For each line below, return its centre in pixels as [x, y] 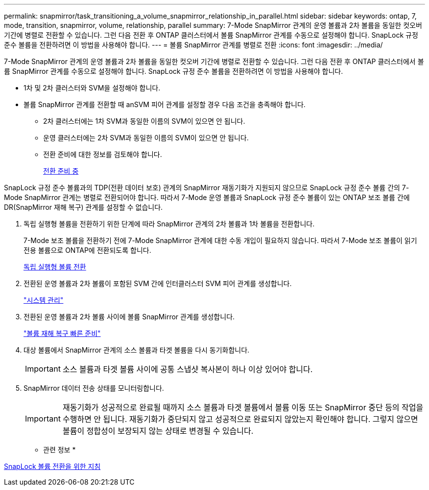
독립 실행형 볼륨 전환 [55, 267]
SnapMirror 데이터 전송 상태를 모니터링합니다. [94, 388]
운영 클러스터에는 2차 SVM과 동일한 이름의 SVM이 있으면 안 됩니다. [146, 138]
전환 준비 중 [61, 171]
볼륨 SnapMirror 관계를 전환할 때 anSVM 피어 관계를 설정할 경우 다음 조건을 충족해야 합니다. [165, 104]
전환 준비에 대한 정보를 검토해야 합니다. [103, 154]
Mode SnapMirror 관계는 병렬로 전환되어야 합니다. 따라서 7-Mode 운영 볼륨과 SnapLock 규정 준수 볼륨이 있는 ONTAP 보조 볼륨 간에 [207, 197]
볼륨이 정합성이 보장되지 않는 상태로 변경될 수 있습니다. [158, 431]
